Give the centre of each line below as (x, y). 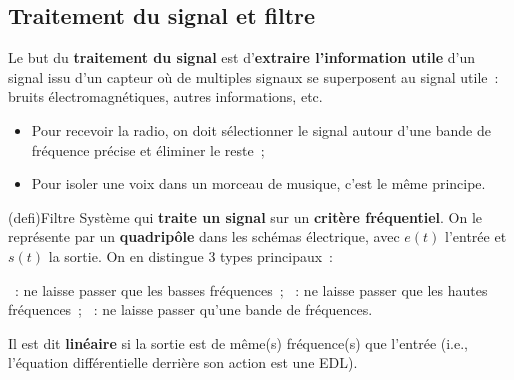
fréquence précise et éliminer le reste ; (148, 149)
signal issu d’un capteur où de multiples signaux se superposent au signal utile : (253, 76)
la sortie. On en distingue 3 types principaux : (190, 255)
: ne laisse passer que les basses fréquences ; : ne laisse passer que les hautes (251, 289)
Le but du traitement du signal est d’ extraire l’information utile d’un (241, 57)
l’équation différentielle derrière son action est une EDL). (183, 362)
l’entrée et (476, 236)
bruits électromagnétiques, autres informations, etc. (165, 96)
